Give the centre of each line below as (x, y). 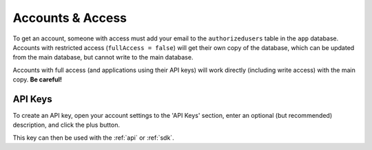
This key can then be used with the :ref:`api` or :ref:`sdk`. (94, 138)
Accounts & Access (70, 18)
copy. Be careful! (37, 79)
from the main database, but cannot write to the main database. (103, 58)
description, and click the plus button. (66, 125)
